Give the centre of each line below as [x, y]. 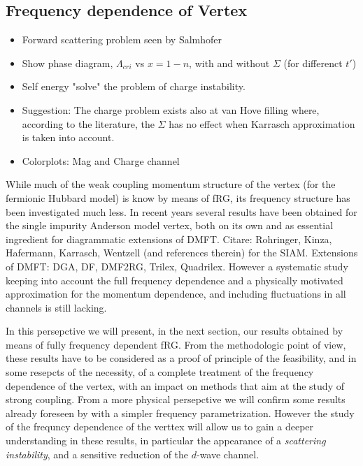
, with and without [229, 63]
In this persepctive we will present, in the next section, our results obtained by [175, 331]
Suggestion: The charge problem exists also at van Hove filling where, [171, 109]
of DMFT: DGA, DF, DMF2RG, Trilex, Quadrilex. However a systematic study [177, 266]
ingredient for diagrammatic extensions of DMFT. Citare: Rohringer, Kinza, [169, 239]
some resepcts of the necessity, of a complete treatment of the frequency [160, 372]
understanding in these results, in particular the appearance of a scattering [166, 440]
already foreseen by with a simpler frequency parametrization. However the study [180, 413]
